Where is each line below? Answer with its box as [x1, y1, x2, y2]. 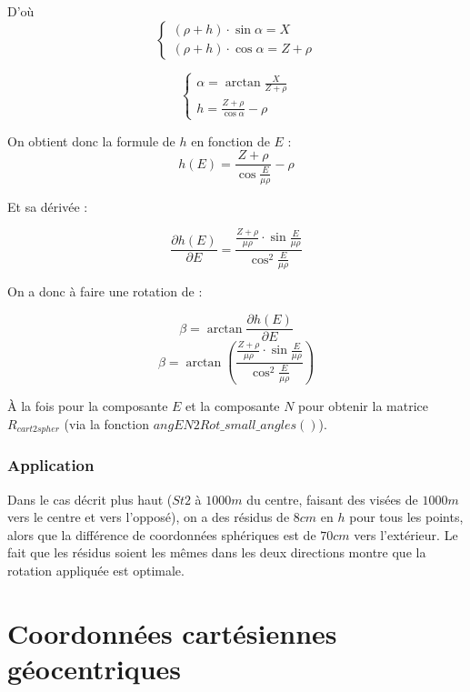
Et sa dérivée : [7, 196, 88, 216]
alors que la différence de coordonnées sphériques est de [7, 525, 316, 544]
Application [7, 454, 95, 476]
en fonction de [191, 131, 270, 150]
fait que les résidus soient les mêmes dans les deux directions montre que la [7, 543, 426, 562]
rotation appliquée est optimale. [7, 560, 185, 579]
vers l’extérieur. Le [354, 525, 458, 544]
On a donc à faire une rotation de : [7, 282, 203, 301]
